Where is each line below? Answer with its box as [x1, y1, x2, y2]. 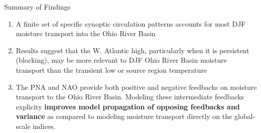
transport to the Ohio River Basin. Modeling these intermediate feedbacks [16, 91, 244, 102]
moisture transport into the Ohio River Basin [16, 28, 156, 39]
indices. [33, 120, 56, 131]
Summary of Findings [4, 2, 71, 12]
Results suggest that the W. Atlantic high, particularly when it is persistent [16, 45, 249, 55]
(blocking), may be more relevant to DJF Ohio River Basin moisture [16, 55, 227, 65]
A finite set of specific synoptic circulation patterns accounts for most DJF [16, 18, 246, 29]
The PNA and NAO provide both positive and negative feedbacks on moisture [16, 81, 257, 92]
